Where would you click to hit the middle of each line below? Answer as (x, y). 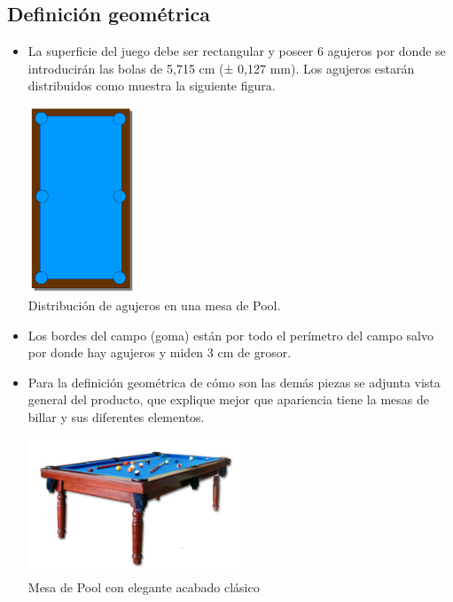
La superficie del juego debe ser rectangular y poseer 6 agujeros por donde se (237, 51)
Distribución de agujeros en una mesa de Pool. (154, 305)
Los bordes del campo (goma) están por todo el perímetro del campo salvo (230, 335)
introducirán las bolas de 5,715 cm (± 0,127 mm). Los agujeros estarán (221, 68)
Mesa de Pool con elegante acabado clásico (144, 586)
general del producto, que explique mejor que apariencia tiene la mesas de (228, 399)
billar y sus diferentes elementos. (116, 416)
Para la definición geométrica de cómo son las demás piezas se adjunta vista (234, 382)
